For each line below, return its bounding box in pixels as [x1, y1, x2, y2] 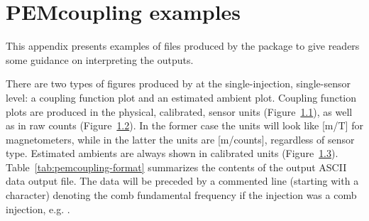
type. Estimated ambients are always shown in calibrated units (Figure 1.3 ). [6, 146, 338, 161]
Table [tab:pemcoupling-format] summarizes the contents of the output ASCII [6, 159, 347, 174]
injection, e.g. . [6, 201, 70, 216]
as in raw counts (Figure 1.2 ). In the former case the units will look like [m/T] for [6, 118, 363, 133]
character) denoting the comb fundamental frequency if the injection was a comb [6, 188, 357, 203]
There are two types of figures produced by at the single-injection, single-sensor [6, 76, 351, 91]
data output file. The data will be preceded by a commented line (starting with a [6, 173, 359, 188]
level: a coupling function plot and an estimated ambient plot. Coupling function [6, 90, 357, 104]
